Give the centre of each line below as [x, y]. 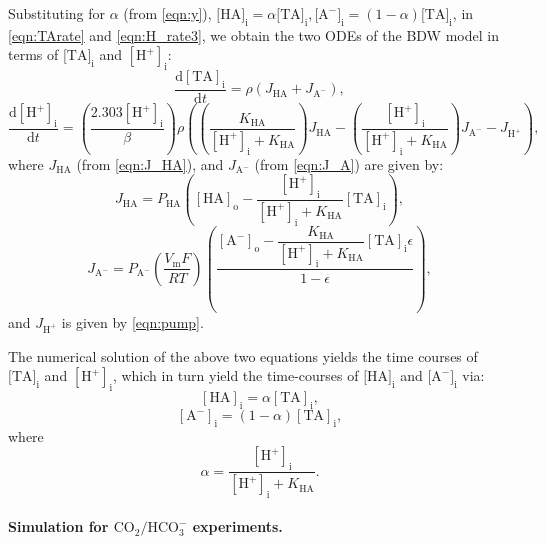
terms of [33, 54]
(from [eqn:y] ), [167, 13]
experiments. [237, 526]
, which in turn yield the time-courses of [235, 375]
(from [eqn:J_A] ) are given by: [349, 163]
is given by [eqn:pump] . [132, 322]
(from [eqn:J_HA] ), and [150, 163]
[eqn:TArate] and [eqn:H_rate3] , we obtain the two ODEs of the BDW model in [253, 34]
